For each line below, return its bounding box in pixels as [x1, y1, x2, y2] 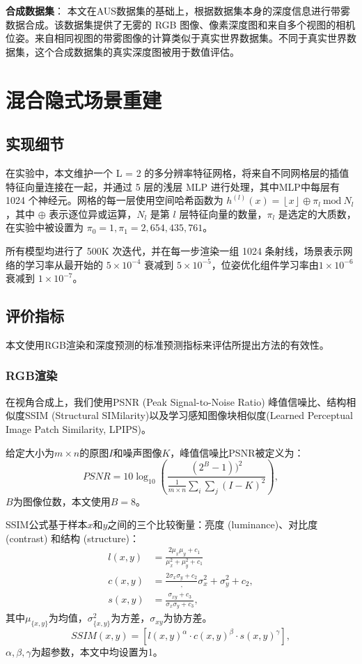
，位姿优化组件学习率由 [211, 257, 319, 271]
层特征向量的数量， [179, 206, 267, 221]
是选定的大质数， [278, 206, 356, 221]
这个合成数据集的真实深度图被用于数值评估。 [34, 44, 239, 58]
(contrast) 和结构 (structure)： [6, 530, 139, 545]
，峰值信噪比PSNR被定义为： [170, 445, 304, 459]
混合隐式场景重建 [6, 85, 162, 113]
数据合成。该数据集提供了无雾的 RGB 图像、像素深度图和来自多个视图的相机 [6, 17, 356, 31]
